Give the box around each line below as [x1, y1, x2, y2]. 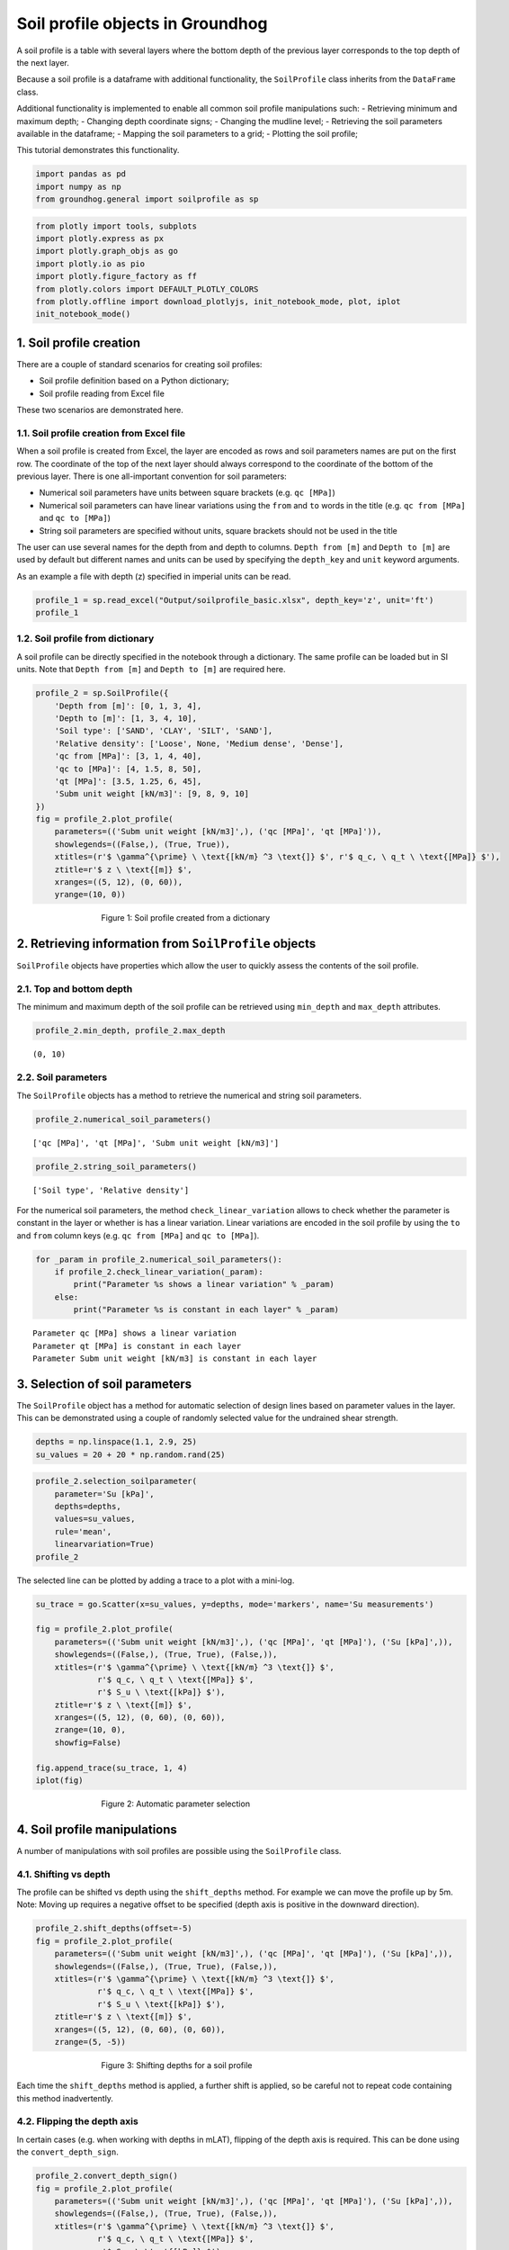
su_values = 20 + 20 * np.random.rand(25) [35, 1449, 226, 1460]
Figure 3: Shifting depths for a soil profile [101, 2059, 253, 2070]
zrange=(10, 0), [54, 1724, 126, 1735]
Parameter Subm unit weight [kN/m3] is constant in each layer [32, 1353, 317, 1363]
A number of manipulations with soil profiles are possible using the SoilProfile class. [16, 1845, 342, 1856]
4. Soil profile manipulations [16, 1822, 177, 1837]
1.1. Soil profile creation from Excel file [16, 427, 186, 439]
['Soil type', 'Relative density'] [32, 1184, 190, 1195]
